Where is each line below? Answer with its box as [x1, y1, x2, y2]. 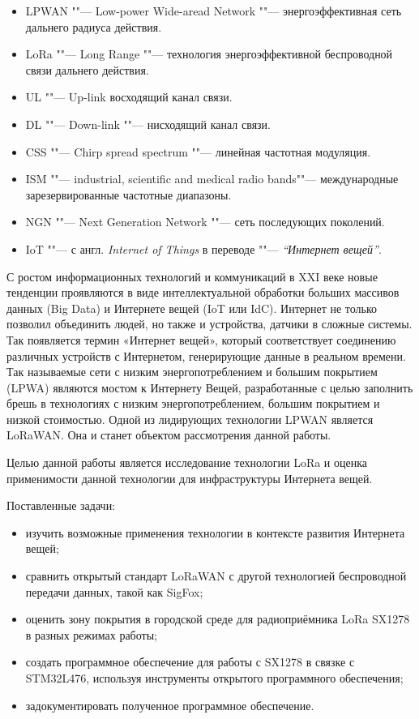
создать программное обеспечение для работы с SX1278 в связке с [25, 653, 355, 670]
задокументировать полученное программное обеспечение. [25, 696, 314, 713]
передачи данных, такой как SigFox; [25, 583, 203, 600]
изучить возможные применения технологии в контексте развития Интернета [25, 524, 405, 541]
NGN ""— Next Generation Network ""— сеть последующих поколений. [25, 213, 385, 230]
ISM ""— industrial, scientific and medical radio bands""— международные [25, 170, 399, 187]
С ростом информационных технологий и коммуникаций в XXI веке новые [6, 267, 378, 285]
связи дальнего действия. [25, 61, 149, 78]
